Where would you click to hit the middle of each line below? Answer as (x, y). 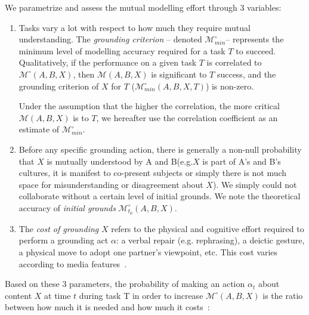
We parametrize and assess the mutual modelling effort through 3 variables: (143, 7)
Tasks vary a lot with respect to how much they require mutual (135, 27)
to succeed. (256, 50)
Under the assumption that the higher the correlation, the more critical (149, 106)
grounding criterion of (59, 86)
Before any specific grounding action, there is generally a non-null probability (160, 149)
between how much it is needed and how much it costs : (107, 307)
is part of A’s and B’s (242, 161)
